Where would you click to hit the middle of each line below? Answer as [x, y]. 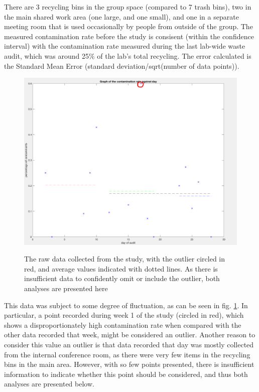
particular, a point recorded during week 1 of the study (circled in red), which [124, 315]
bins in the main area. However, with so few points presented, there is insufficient [129, 364]
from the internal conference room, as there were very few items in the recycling [127, 354]
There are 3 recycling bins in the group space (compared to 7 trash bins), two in [128, 7]
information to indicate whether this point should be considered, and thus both [126, 374]
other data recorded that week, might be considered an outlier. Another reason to [130, 335]
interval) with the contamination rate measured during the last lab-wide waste [125, 46]
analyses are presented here [66, 288]
